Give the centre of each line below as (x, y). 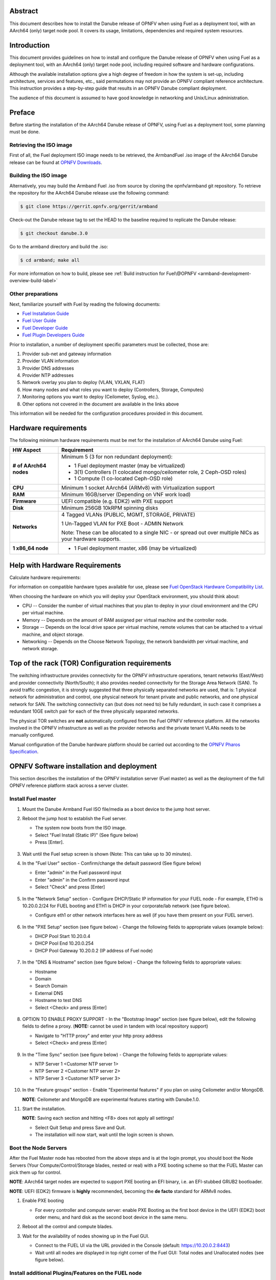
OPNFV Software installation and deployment (83, 766)
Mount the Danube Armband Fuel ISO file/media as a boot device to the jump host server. (116, 809)
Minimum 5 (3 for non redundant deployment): (117, 457)
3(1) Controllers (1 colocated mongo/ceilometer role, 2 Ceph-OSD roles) (160, 472)
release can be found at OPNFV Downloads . (56, 162)
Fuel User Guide (39, 321)
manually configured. (32, 735)
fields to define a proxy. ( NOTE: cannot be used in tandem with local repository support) (115, 1026)
